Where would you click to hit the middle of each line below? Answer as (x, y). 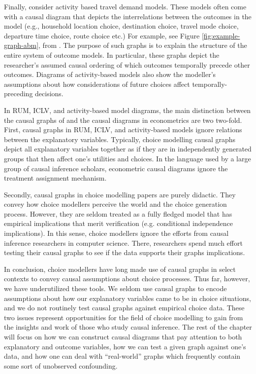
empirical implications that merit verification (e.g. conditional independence (118, 223)
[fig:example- (221, 35)
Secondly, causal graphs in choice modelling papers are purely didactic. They (120, 194)
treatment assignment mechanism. (55, 178)
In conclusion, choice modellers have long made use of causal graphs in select (120, 269)
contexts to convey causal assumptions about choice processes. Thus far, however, (127, 279)
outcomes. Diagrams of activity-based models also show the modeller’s (110, 74)
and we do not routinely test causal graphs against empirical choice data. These (124, 308)
